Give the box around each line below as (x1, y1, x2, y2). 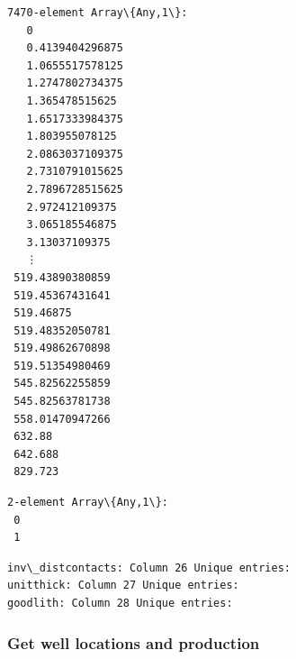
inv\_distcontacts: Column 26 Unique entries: (7, 561, 291, 574)
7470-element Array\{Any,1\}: (7, 6, 188, 19)
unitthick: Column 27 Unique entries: (7, 579, 239, 592)
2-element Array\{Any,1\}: (7, 496, 168, 509)
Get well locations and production (7, 631, 260, 654)
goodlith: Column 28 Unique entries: (7, 597, 233, 609)
